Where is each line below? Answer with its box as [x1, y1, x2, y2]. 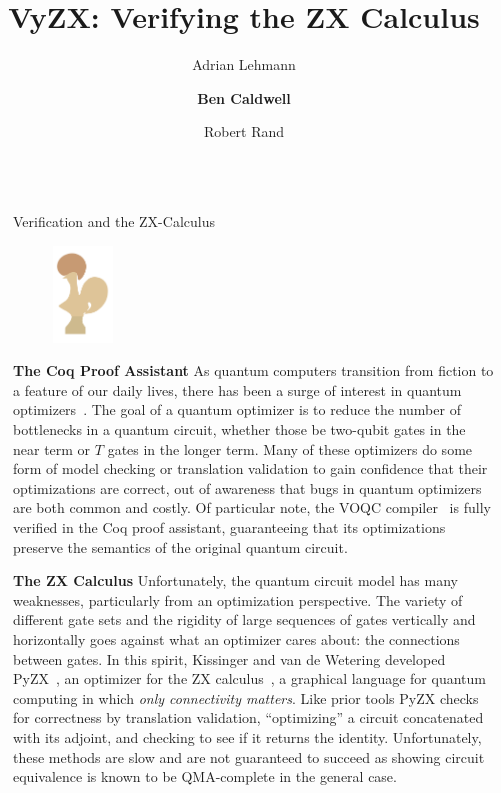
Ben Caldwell [197, 87, 291, 108]
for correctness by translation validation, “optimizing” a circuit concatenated [13, 707, 484, 728]
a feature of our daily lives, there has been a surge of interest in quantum [13, 379, 462, 400]
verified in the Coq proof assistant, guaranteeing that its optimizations [13, 517, 446, 538]
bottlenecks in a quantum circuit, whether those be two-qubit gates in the [13, 419, 466, 440]
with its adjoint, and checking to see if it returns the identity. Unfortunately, [13, 726, 482, 747]
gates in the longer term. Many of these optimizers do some [107, 438, 473, 459]
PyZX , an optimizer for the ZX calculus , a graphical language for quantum [13, 668, 486, 689]
